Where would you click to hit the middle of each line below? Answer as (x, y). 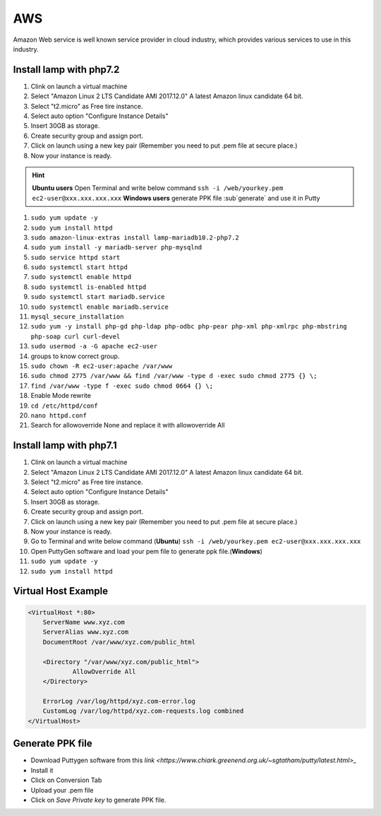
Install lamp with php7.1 (65, 445)
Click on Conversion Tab (66, 780)
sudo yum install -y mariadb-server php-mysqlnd (116, 248)
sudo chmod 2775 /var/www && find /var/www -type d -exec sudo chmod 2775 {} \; (174, 376)
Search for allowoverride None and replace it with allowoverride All (128, 425)
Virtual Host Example (61, 591)
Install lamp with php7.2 (66, 70)
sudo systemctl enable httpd (81, 277)
